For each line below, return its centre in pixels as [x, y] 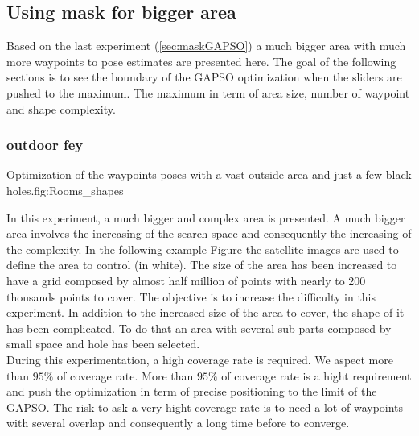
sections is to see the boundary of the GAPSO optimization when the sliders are [204, 77]
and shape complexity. [61, 108]
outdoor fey [45, 145]
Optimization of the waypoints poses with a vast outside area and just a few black [209, 174]
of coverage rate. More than [125, 375]
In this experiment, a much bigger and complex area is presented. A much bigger [206, 217]
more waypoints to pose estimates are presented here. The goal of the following [201, 61]
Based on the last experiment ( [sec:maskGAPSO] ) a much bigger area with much [206, 46]
